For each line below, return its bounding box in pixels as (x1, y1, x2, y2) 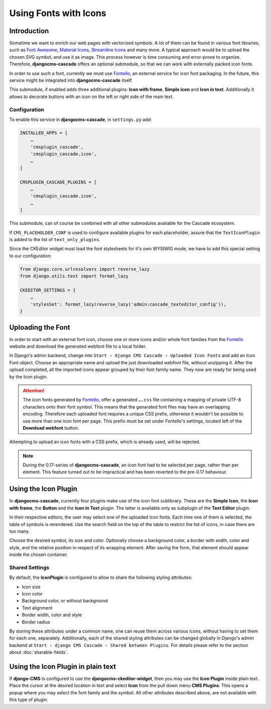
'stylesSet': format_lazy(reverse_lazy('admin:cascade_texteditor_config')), (30, 301, 227, 307)
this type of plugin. (9, 696, 49, 703)
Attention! (23, 387, 45, 393)
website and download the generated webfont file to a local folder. (9, 343, 147, 349)
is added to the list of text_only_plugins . (9, 236, 100, 242)
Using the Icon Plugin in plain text (9, 662, 116, 671)
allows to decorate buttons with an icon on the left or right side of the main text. (9, 93, 174, 99)
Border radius (22, 619, 50, 625)
